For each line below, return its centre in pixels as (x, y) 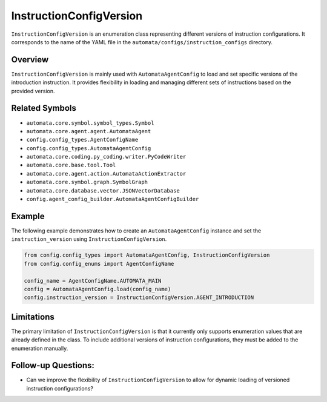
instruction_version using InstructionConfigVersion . (89, 239)
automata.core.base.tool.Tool (71, 165)
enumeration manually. (40, 348)
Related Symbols (44, 108)
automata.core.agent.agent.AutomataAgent (89, 131)
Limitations (33, 317)
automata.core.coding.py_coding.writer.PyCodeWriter (106, 157)
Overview (30, 60)
